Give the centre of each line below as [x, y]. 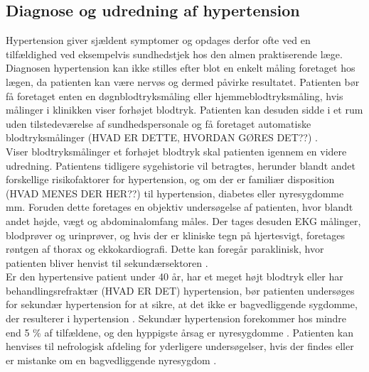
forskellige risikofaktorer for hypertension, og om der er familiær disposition [170, 179]
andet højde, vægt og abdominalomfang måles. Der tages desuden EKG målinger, [183, 220]
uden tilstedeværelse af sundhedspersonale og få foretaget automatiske [159, 123]
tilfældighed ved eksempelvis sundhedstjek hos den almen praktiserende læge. [174, 54]
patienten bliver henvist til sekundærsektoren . [107, 262]
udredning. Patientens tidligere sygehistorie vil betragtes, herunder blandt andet [181, 165]
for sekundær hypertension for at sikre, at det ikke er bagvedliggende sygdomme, [182, 304]
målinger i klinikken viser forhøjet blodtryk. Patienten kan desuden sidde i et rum [184, 110]
